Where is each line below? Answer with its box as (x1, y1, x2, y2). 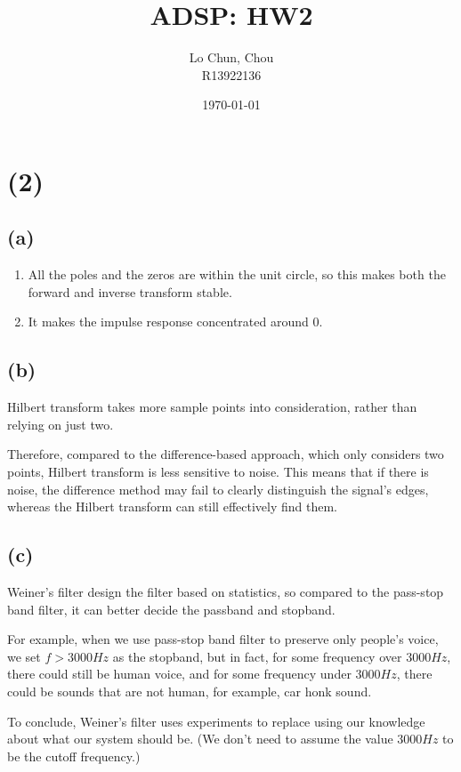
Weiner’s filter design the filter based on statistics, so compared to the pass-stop (7, 583, 444, 601)
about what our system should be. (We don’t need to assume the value (7, 729, 393, 748)
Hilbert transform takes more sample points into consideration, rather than (7, 398, 417, 416)
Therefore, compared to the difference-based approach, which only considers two (7, 445, 444, 463)
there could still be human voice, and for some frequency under (7, 664, 352, 683)
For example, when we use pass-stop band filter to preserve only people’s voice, (7, 630, 439, 648)
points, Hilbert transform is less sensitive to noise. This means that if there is (7, 462, 429, 481)
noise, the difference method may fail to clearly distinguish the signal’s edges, (7, 479, 429, 498)
